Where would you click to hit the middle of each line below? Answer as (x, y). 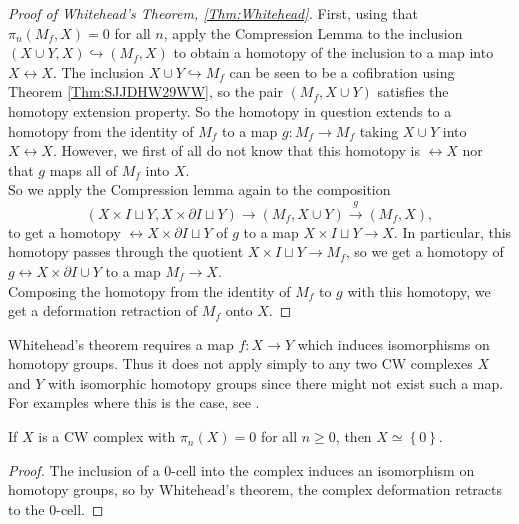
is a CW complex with (107, 436)
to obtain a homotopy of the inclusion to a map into (333, 52)
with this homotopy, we (419, 290)
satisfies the (413, 91)
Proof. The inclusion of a (84, 469)
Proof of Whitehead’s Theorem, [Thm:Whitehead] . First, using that (213, 13)
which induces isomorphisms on (393, 343)
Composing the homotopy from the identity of (149, 290)
